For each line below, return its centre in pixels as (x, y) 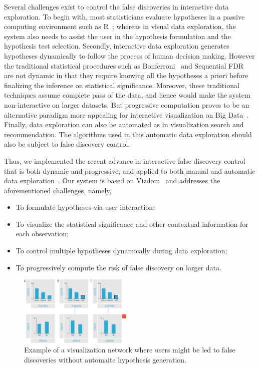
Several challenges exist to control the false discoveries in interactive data (116, 7)
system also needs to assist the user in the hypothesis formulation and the (117, 36)
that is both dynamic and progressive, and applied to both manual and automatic (130, 170)
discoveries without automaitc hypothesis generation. (105, 359)
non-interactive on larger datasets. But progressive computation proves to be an (127, 104)
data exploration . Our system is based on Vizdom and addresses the (112, 180)
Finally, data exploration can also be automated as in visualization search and (124, 124)
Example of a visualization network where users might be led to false (130, 350)
